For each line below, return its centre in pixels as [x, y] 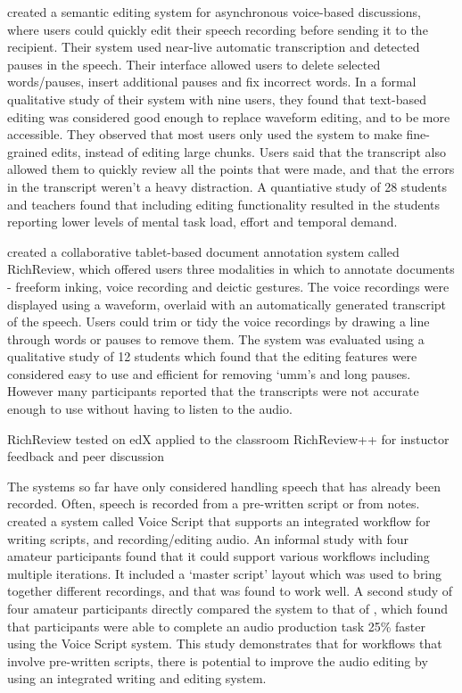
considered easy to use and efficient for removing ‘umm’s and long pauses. [209, 373]
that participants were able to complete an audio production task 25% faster [216, 626]
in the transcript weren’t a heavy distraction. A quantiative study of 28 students [227, 186]
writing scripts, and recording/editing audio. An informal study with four [208, 538]
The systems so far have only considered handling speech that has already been [224, 486]
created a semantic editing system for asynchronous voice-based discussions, [214, 12]
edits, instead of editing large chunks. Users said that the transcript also [248, 151]
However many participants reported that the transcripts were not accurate [213, 391]
